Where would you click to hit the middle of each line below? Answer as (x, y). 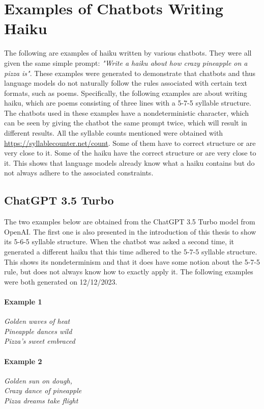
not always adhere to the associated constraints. (79, 173)
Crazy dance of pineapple (43, 390)
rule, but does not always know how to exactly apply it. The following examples (129, 272)
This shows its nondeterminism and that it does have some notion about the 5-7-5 (132, 261)
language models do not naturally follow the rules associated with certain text (126, 83)
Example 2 (23, 361)
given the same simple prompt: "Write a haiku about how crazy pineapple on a (126, 62)
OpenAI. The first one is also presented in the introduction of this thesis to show (130, 231)
